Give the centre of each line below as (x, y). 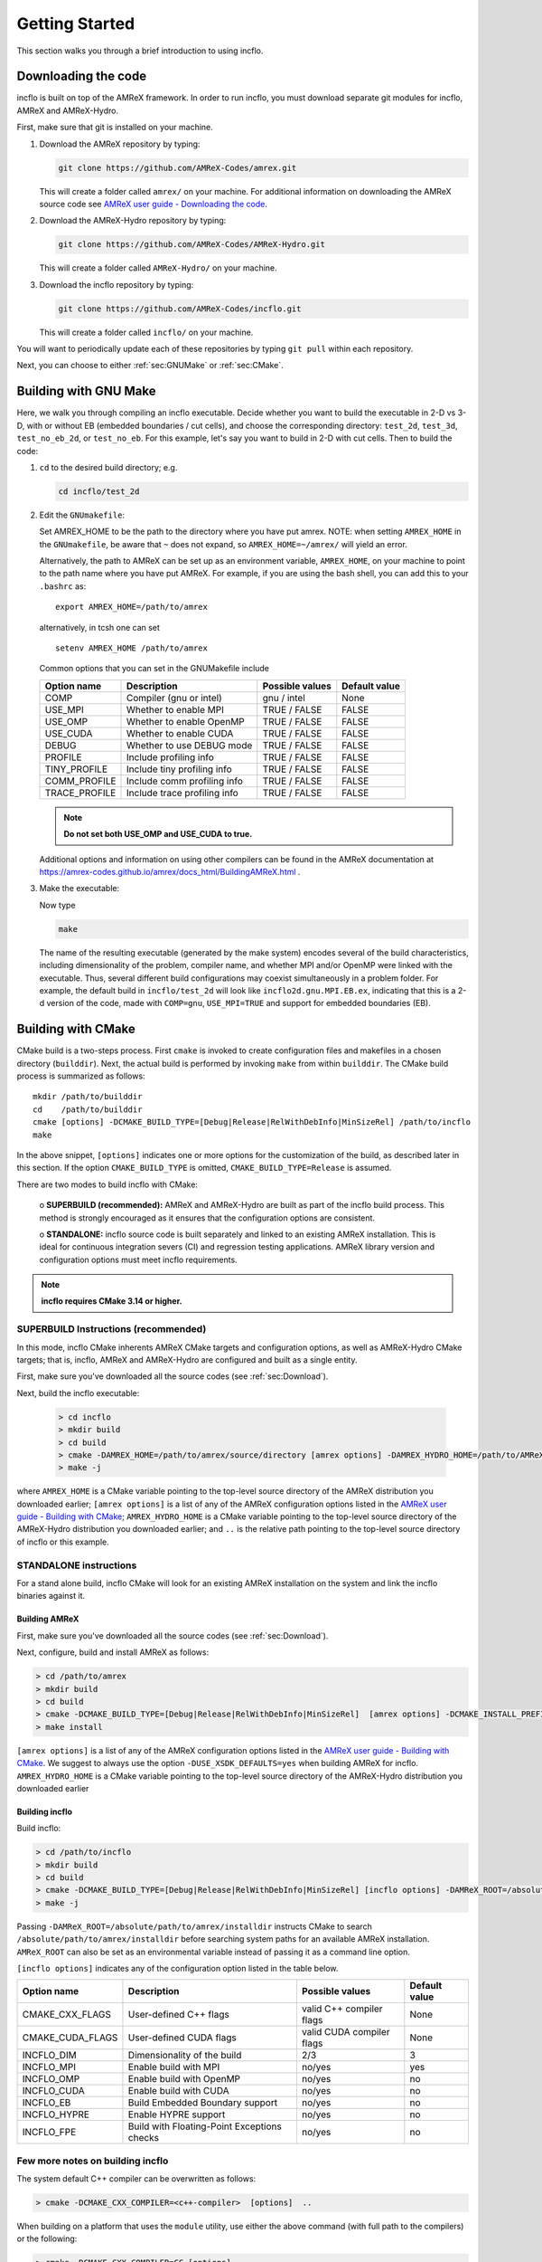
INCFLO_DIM (49, 2056)
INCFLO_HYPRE (56, 2115)
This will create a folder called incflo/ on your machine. (146, 332)
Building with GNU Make (87, 391)
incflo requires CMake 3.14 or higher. (112, 1301)
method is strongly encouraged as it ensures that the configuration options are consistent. (207, 1218)
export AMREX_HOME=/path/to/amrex (131, 607)
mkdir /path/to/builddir (88, 1097)
